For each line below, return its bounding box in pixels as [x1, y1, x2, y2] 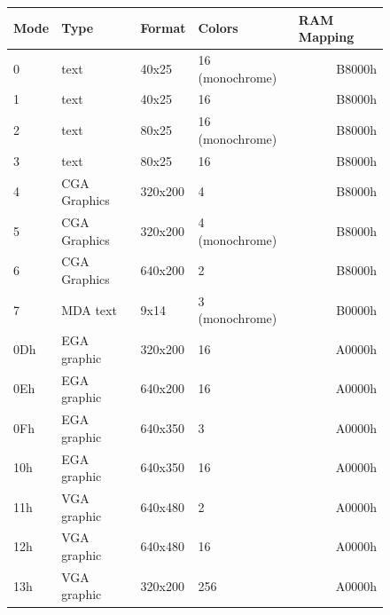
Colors [198, 19, 238, 37]
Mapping [298, 28, 355, 46]
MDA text [61, 300, 117, 319]
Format [140, 19, 186, 37]
